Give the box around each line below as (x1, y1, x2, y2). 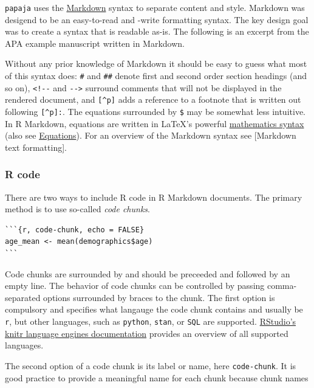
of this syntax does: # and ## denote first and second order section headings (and (5, 69, 307, 82)
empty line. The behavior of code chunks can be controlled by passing (5, 279, 265, 292)
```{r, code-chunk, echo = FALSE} (5, 225, 145, 234)
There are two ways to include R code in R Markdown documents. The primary (5, 190, 302, 203)
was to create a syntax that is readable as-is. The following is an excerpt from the (5, 25, 309, 38)
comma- (267, 279, 297, 292)
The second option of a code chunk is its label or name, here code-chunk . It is (5, 359, 296, 372)
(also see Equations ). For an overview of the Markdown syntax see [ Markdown (5, 129, 296, 142)
